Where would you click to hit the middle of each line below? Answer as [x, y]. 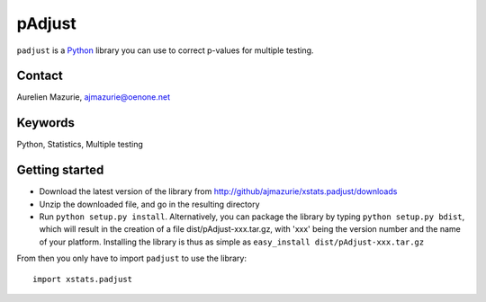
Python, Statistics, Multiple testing [80, 145]
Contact [40, 76]
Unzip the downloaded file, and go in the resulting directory [149, 204]
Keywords [46, 123]
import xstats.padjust [83, 279]
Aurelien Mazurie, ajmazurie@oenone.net [94, 97]
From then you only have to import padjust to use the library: [132, 258]
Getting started [60, 170]
